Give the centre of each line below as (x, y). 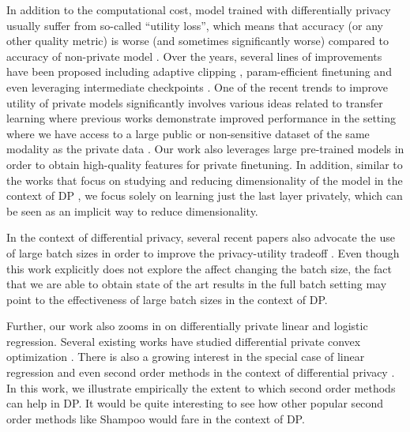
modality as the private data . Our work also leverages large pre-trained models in (205, 149)
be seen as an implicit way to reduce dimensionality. (132, 210)
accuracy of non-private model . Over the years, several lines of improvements (194, 56)
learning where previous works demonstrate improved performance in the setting (201, 118)
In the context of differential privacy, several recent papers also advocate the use (201, 237)
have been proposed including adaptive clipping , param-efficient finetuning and (199, 71)
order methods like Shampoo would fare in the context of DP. (156, 418)
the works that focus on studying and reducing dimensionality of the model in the (205, 180)
